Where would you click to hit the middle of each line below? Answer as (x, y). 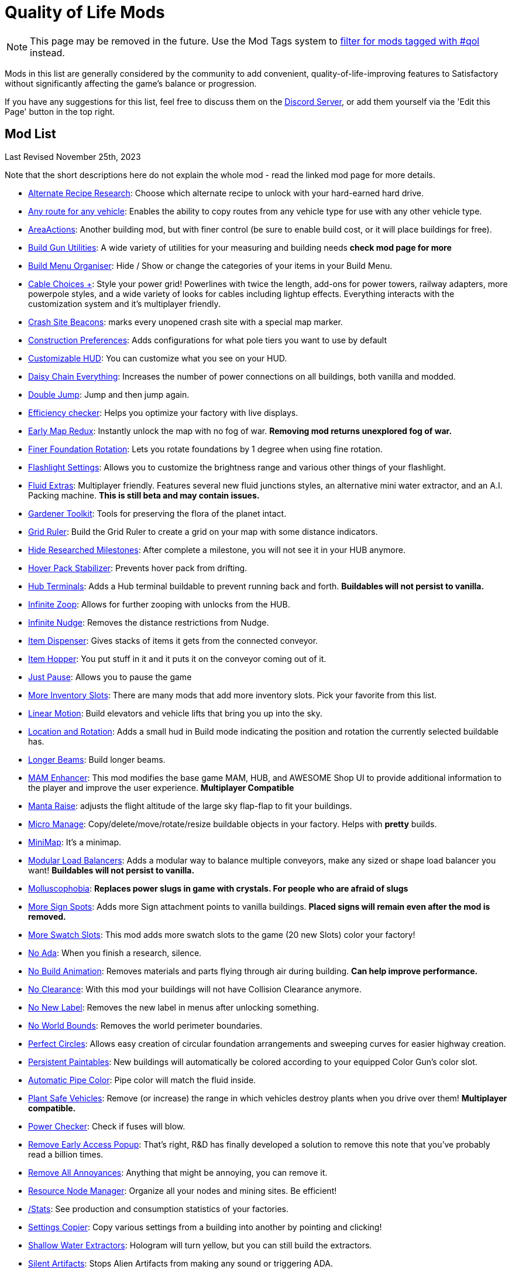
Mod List (30, 134)
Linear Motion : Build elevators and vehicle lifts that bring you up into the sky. (175, 713)
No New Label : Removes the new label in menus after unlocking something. (173, 1007)
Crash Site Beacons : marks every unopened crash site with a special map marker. (185, 322)
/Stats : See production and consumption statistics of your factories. (158, 1209)
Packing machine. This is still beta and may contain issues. (144, 495)
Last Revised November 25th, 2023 (73, 156)
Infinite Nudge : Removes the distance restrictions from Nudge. (149, 622)
